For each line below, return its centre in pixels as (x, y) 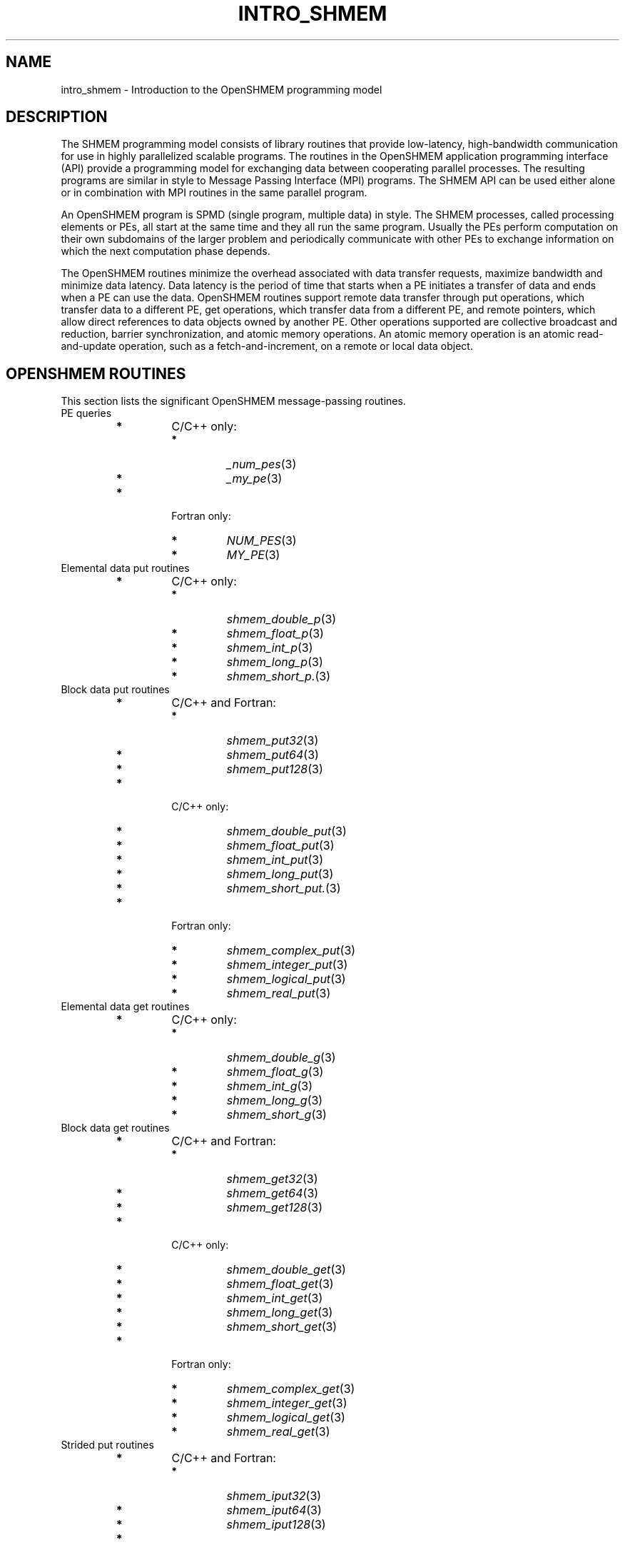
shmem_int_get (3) (275, 1298)
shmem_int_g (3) (270, 1086)
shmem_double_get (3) (286, 1270)
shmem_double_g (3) (281, 1058)
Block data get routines (115, 1128)
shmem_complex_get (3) (291, 1389)
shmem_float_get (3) (280, 1284)
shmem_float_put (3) (280, 846)
